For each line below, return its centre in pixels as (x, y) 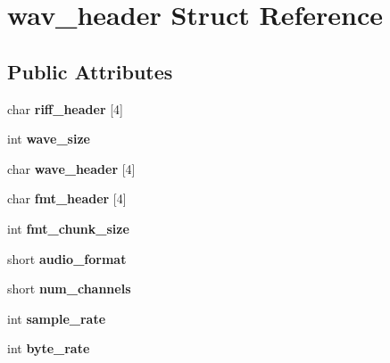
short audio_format (67, 258)
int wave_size (49, 139)
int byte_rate (49, 348)
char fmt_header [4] (67, 198)
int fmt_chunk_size (68, 228)
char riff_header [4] (65, 108)
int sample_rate (57, 318)
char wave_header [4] (71, 168)
